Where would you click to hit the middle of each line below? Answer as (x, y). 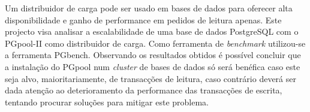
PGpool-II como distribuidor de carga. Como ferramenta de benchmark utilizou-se (155, 43)
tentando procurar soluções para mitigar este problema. (107, 102)
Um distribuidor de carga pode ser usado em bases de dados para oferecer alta (149, 8)
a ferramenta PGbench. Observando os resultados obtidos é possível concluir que (153, 55)
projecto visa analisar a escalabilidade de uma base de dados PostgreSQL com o (152, 31)
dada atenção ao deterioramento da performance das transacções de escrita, (144, 90)
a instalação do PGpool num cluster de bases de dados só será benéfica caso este (153, 66)
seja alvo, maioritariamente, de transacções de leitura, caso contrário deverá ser (151, 78)
